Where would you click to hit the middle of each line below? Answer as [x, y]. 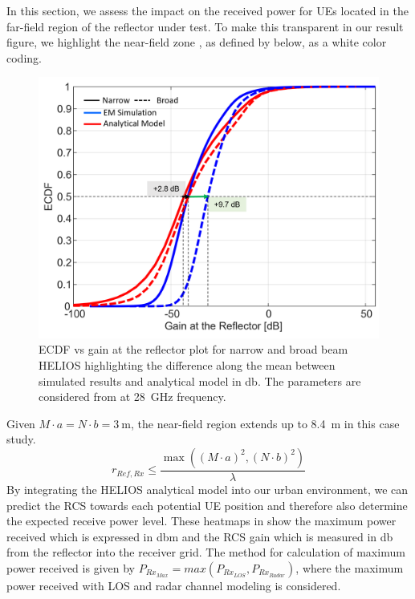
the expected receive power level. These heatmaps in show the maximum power [201, 521]
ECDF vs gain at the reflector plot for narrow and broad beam [193, 349]
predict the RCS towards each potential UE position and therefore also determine [207, 505]
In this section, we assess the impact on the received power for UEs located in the [207, 10]
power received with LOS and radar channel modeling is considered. [174, 585]
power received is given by [71, 567]
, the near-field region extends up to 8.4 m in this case [265, 423]
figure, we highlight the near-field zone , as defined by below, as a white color [197, 42]
